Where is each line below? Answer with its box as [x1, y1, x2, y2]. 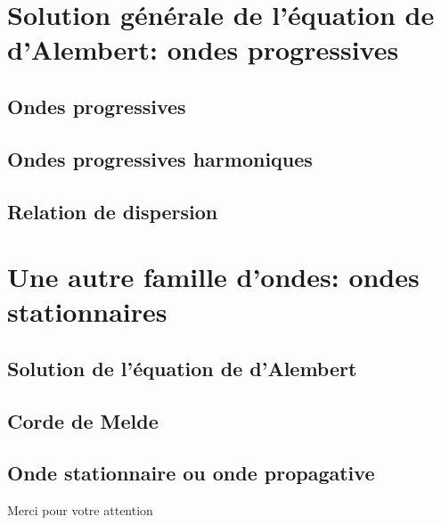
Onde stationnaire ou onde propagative [7, 459, 375, 487]
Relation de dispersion [7, 197, 218, 225]
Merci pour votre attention [7, 501, 153, 520]
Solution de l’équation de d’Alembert [7, 354, 357, 381]
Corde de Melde [7, 406, 159, 434]
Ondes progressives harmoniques [7, 144, 313, 172]
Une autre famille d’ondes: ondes [7, 258, 420, 295]
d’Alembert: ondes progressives [7, 31, 399, 68]
